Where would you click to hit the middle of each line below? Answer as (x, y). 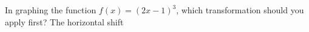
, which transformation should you (240, 10)
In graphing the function (51, 10)
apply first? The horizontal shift (64, 21)
